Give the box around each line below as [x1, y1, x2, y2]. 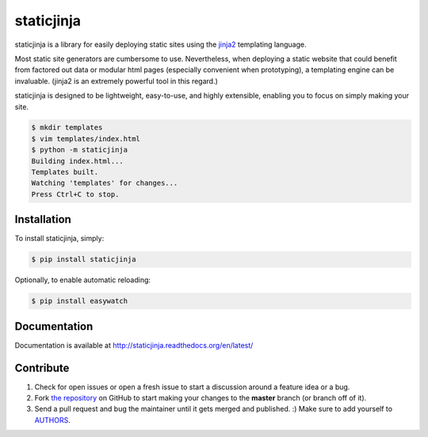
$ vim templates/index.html [31, 134, 140, 143]
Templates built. [31, 167, 99, 177]
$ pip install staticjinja [31, 255, 136, 264]
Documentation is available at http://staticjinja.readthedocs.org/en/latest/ [14, 340, 254, 350]
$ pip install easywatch [31, 297, 128, 305]
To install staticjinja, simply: [14, 234, 105, 243]
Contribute [14, 361, 70, 374]
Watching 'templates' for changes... [31, 178, 178, 188]
